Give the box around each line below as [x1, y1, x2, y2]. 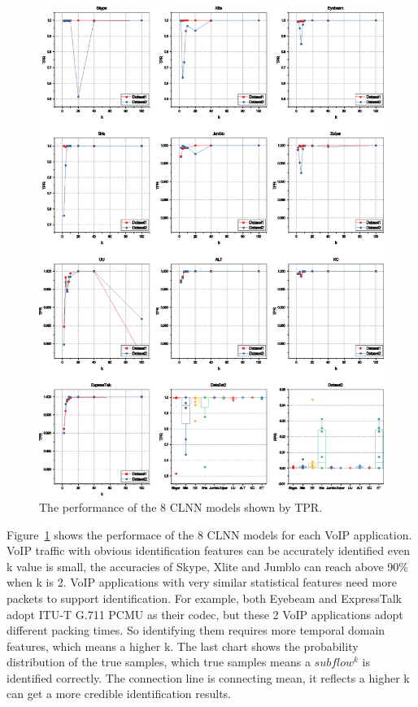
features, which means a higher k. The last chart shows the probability [7, 637, 359, 654]
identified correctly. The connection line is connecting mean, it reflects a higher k [7, 669, 410, 686]
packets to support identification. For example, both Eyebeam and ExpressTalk [7, 589, 402, 606]
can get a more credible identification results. [7, 685, 231, 702]
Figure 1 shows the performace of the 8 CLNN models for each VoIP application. [7, 526, 412, 543]
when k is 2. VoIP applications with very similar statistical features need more [7, 574, 397, 591]
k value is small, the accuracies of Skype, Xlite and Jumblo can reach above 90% [7, 557, 408, 574]
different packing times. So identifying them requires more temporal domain [7, 622, 385, 639]
